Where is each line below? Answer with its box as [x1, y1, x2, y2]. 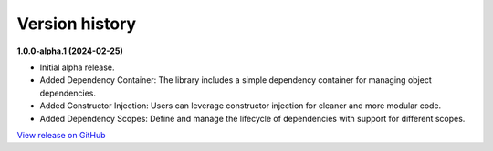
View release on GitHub [16, 129, 106, 140]
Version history [16, 14, 137, 34]
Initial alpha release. [39, 62, 115, 73]
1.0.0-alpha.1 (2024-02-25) [16, 45, 123, 56]
